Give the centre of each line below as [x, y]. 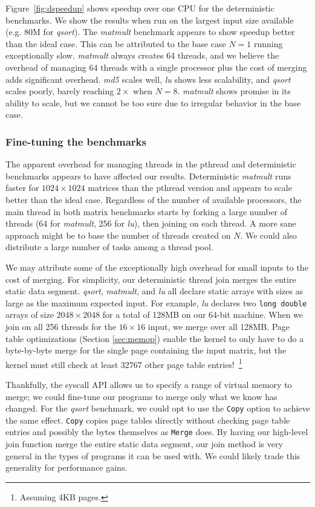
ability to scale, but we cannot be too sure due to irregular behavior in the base [153, 102]
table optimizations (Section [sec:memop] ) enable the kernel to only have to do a [155, 338]
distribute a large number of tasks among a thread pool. [109, 247]
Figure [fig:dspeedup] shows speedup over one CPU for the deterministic [140, 8]
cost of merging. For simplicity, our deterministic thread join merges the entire [151, 279]
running [268, 43]
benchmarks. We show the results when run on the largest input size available [150, 20]
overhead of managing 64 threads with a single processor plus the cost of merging [156, 67]
